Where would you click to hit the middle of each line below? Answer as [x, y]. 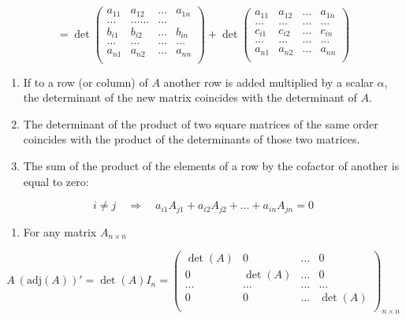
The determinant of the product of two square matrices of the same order [201, 123]
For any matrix [60, 231]
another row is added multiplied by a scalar [268, 82]
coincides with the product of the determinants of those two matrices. [192, 139]
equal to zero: [56, 181]
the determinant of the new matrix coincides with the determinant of [190, 97]
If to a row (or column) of [86, 82]
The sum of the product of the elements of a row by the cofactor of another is [211, 166]
